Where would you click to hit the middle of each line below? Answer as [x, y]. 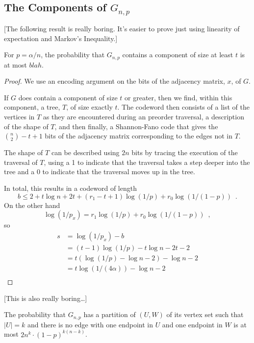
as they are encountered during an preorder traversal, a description [143, 116]
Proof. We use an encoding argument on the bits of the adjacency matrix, [114, 81]
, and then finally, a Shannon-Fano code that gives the [136, 126]
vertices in [19, 116]
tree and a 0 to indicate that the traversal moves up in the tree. [100, 171]
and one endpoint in [192, 324]
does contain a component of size [68, 97]
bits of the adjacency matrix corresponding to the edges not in [139, 136]
